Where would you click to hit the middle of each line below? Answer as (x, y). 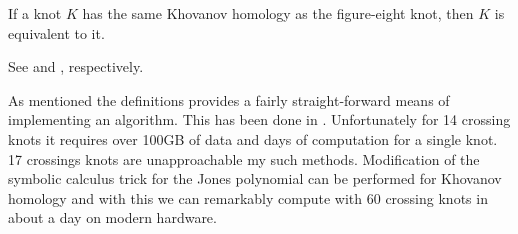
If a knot (35, 13)
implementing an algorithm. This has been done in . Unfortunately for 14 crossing (259, 119)
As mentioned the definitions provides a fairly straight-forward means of (229, 99)
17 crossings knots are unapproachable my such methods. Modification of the (244, 158)
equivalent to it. (56, 32)
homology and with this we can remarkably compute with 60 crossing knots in (248, 197)
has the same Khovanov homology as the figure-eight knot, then (278, 13)
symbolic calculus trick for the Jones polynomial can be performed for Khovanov (255, 178)
